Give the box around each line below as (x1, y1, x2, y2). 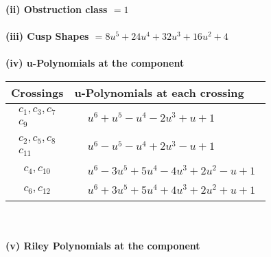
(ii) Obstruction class (5, 2, 108, 16)
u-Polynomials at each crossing (74, 84, 244, 100)
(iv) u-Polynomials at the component (5, 56, 185, 70)
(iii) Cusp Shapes (5, 29, 89, 43)
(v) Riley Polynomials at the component (5, 238, 200, 252)
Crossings (11, 84, 64, 100)
